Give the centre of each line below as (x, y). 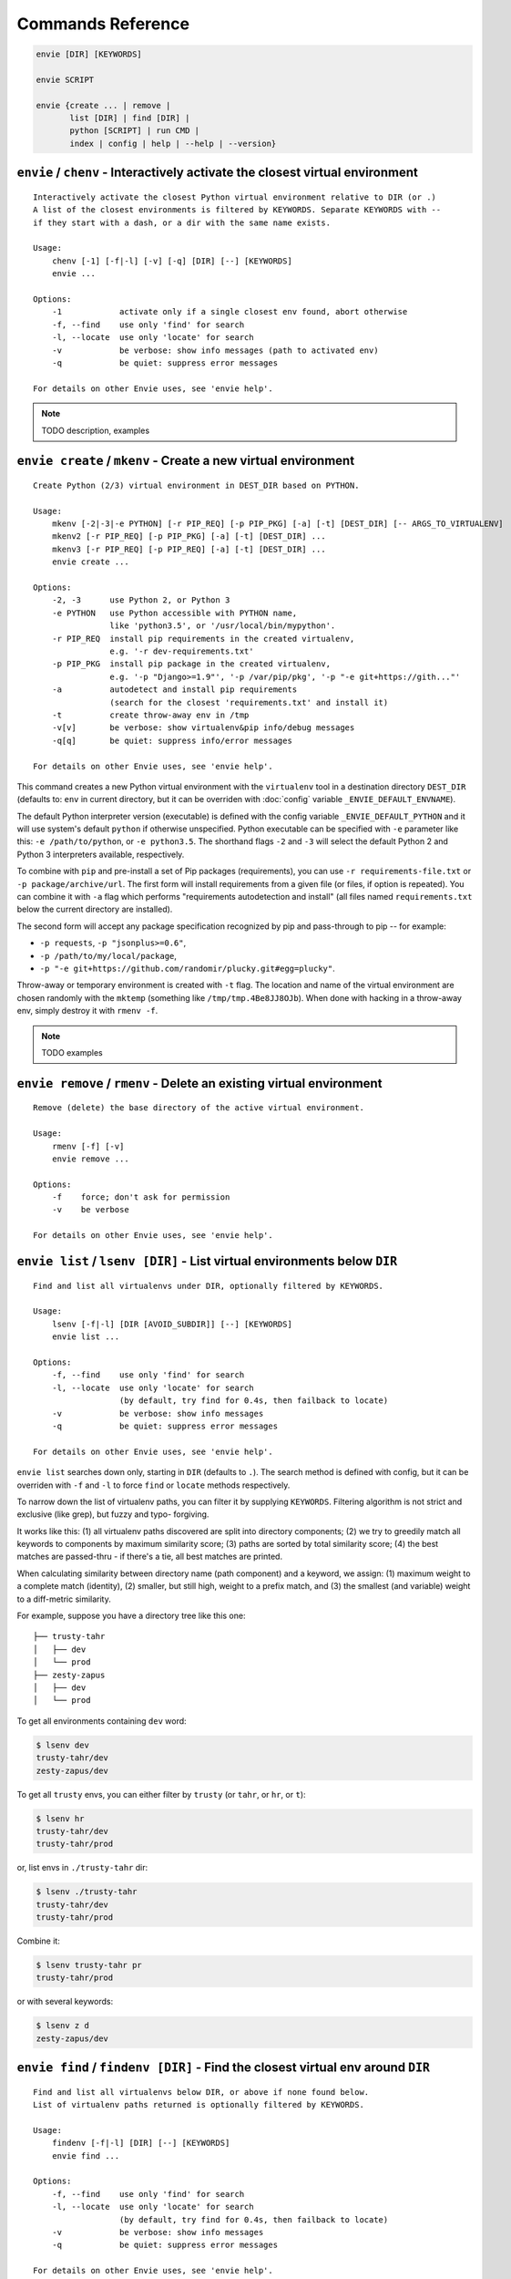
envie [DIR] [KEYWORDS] (89, 54)
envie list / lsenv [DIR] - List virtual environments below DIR (207, 1261)
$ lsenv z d (63, 2026)
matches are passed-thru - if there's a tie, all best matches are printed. (149, 1557)
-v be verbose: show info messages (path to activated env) (215, 350)
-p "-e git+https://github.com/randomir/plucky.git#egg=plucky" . (188, 968)
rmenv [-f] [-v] (88, 1146)
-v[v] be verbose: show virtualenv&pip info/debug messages (203, 728)
